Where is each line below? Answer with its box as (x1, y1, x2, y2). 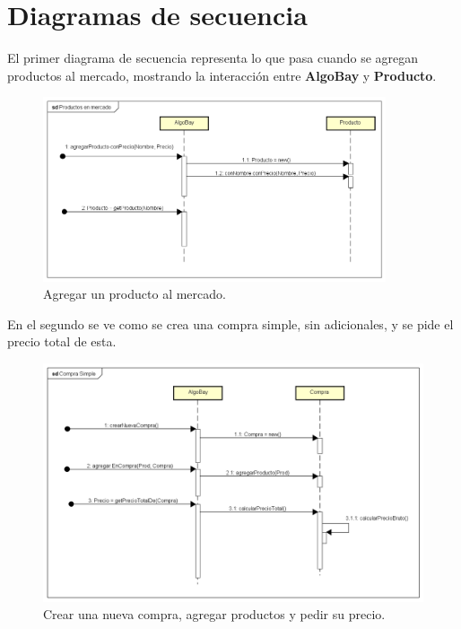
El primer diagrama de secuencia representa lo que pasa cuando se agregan (7, 48, 419, 67)
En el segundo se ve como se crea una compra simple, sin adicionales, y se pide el (7, 314, 454, 333)
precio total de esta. (7, 332, 117, 351)
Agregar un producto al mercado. (43, 284, 226, 303)
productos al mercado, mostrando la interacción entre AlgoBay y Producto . (7, 66, 437, 84)
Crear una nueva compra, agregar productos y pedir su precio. (43, 605, 386, 624)
